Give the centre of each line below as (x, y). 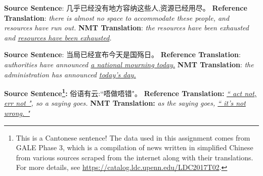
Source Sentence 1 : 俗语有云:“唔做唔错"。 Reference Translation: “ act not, (130, 92)
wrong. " (17, 113)
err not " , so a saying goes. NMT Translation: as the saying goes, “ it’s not (125, 103)
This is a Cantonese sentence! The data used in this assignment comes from (133, 137)
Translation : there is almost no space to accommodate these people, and (117, 17)
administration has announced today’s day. (70, 74)
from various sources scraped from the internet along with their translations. (135, 157)
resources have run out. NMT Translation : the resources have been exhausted (126, 28)
